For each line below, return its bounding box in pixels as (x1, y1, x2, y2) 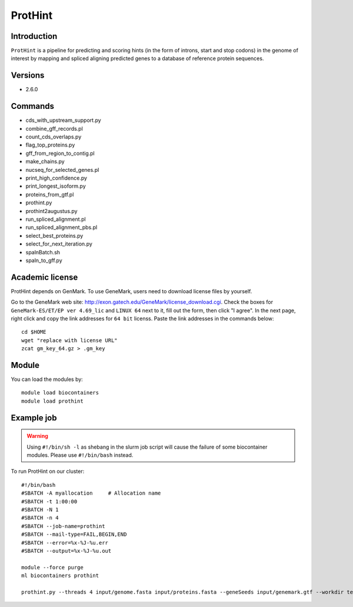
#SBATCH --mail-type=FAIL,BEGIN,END (21, 531, 127, 538)
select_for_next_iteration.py (25, 240, 92, 247)
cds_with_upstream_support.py (25, 117, 101, 124)
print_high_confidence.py (25, 174, 88, 181)
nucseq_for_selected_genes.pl (25, 166, 99, 173)
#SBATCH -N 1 (21, 506, 59, 513)
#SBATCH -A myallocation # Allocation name (21, 490, 161, 497)
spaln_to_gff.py (25, 257, 63, 264)
